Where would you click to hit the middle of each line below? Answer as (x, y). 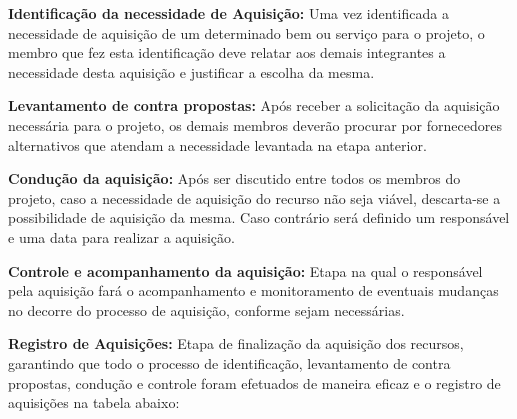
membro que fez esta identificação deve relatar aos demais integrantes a (227, 52)
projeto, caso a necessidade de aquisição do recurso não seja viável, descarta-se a (254, 197)
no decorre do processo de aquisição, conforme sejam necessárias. (206, 309)
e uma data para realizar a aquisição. (121, 236)
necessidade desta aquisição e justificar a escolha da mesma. (191, 71)
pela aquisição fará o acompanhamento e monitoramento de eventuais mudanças (253, 290)
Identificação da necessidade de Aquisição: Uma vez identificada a (228, 13)
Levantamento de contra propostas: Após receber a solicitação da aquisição (254, 105)
